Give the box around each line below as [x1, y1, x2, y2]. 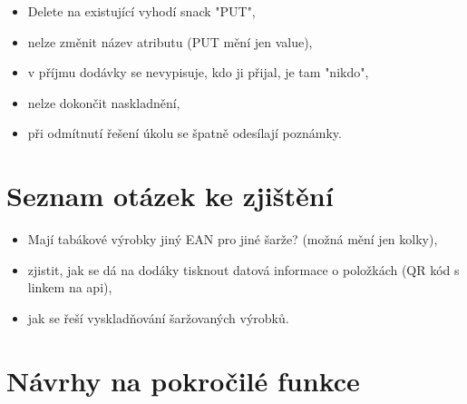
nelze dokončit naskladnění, [27, 93, 180, 112]
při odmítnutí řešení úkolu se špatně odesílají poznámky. [27, 123, 342, 143]
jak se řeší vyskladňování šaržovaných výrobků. [27, 308, 289, 327]
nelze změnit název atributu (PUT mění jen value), [27, 32, 313, 51]
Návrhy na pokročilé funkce [6, 361, 360, 399]
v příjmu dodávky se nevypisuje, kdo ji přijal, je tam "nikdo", [27, 63, 369, 82]
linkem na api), [27, 278, 112, 297]
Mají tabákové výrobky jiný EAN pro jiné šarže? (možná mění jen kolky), [27, 230, 438, 249]
